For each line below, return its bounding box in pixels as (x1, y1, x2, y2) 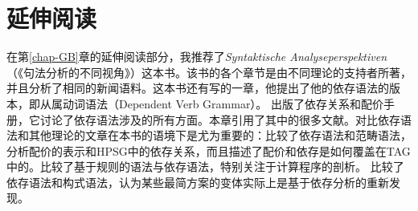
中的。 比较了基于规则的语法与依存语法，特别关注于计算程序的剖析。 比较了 (6, 158, 404, 175)
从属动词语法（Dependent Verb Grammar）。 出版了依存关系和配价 (39, 95, 384, 112)
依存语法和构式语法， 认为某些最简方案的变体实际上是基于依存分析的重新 (6, 173, 389, 190)
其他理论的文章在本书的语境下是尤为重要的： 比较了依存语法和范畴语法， (28, 127, 412, 144)
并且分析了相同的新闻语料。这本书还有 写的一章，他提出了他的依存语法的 (6, 79, 389, 96)
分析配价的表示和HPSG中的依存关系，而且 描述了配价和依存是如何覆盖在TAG (6, 142, 411, 159)
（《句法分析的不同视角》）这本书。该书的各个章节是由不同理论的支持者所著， (6, 63, 412, 80)
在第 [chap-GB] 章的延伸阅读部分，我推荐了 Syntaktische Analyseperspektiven (6, 48, 387, 65)
